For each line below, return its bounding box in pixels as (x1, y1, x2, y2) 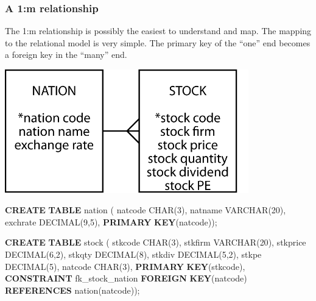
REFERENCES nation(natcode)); (5, 283, 140, 296)
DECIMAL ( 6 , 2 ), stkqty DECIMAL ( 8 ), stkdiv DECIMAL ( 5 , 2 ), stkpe (5, 248, 262, 261)
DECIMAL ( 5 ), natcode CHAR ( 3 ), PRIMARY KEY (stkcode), (5, 260, 245, 272)
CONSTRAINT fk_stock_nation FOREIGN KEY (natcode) (5, 272, 247, 285)
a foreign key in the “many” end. (5, 48, 127, 61)
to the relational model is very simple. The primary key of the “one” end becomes (5, 36, 311, 49)
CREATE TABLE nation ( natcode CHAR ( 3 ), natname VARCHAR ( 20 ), (5, 204, 286, 216)
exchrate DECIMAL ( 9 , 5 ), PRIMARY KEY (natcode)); (5, 215, 217, 228)
